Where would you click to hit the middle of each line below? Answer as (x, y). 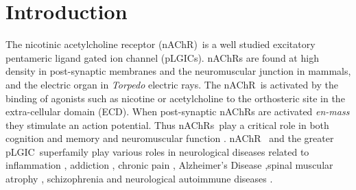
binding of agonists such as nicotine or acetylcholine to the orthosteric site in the (175, 98)
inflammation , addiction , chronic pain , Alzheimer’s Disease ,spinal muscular (169, 165)
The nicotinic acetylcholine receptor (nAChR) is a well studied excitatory (161, 44)
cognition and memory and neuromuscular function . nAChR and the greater (170, 138)
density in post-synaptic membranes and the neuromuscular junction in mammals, (178, 71)
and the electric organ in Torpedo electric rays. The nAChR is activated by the (172, 84)
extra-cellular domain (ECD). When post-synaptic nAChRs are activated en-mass (178, 111)
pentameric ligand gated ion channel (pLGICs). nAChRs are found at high (162, 57)
